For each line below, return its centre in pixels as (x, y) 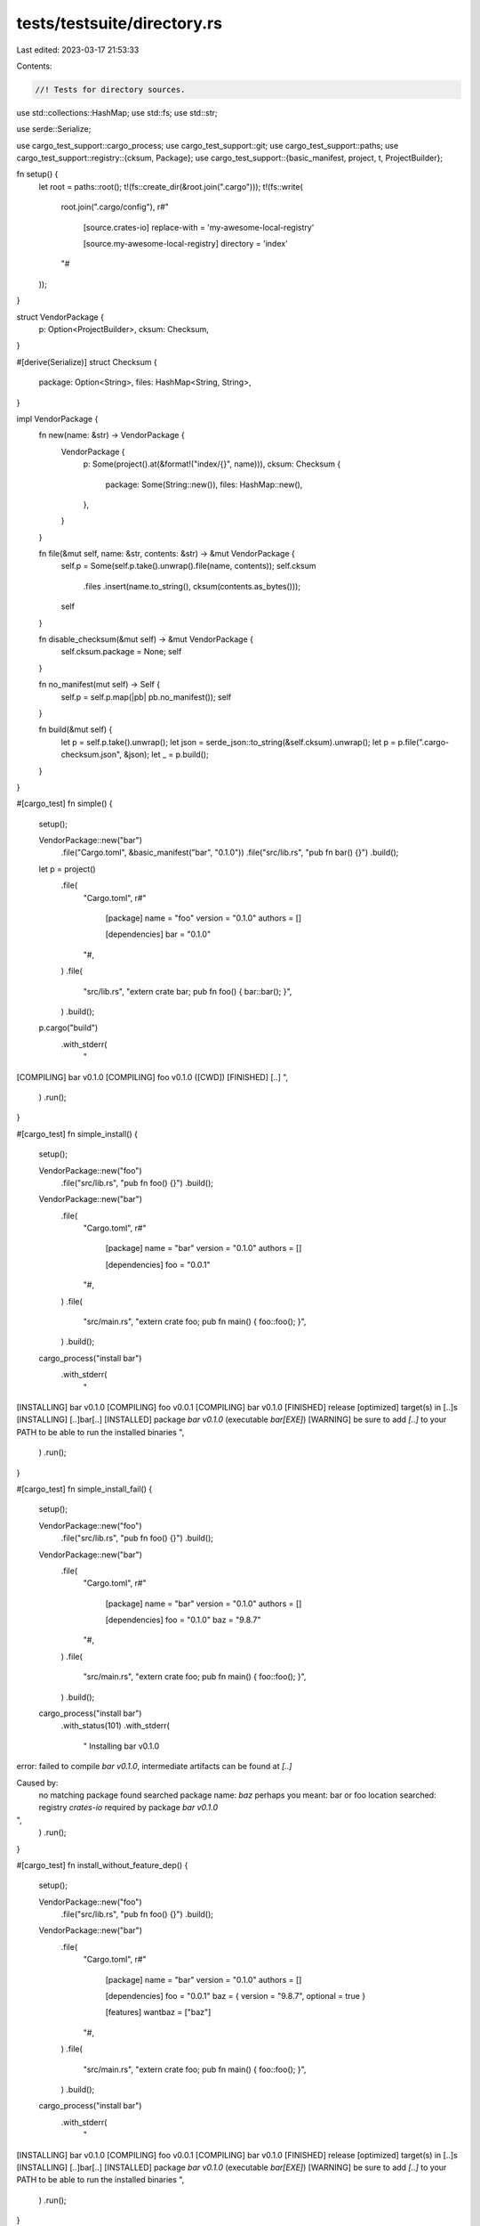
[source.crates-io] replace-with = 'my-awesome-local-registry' (199, 227)
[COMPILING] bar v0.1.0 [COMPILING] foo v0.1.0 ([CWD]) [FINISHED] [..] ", (152, 1076)
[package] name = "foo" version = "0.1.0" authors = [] (204, 918)
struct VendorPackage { (60, 317)
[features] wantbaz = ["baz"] (158, 2012)
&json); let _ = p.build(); (166, 755)
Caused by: (37, 1783)
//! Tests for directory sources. (110, 89)
